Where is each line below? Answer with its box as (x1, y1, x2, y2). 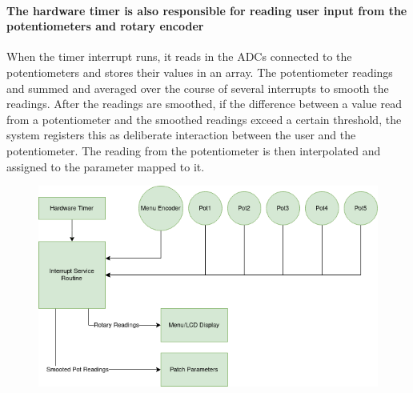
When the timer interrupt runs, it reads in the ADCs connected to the (6, 48, 352, 65)
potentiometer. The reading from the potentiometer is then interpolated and (6, 142, 381, 158)
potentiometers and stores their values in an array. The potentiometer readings (6, 63, 393, 80)
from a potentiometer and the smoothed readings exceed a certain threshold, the (6, 110, 402, 127)
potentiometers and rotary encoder (6, 18, 204, 34)
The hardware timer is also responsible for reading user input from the (6, 2, 407, 18)
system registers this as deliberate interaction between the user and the (6, 126, 356, 143)
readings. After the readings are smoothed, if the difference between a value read (6, 95, 402, 112)
